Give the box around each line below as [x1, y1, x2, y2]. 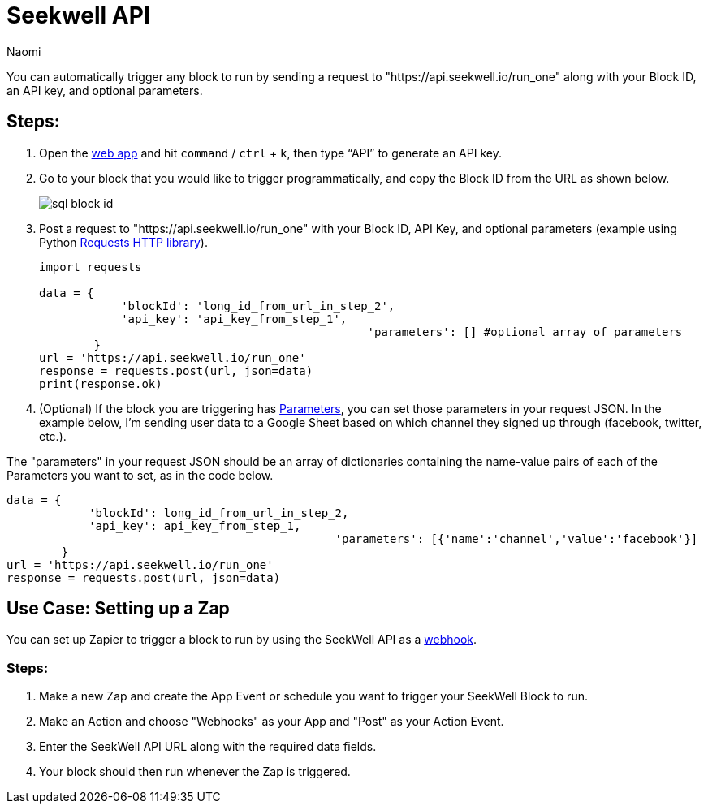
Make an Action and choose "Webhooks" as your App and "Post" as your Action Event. [39, 714, 504, 729]
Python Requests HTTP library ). [39, 235, 208, 249]
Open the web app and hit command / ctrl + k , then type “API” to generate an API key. [39, 145, 502, 160]
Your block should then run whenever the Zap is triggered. [39, 765, 351, 779]
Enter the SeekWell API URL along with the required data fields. [39, 739, 377, 754]
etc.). [39, 429, 67, 443]
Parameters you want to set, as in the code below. [6, 467, 274, 482]
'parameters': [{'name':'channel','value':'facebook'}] [335, 532, 698, 545]
